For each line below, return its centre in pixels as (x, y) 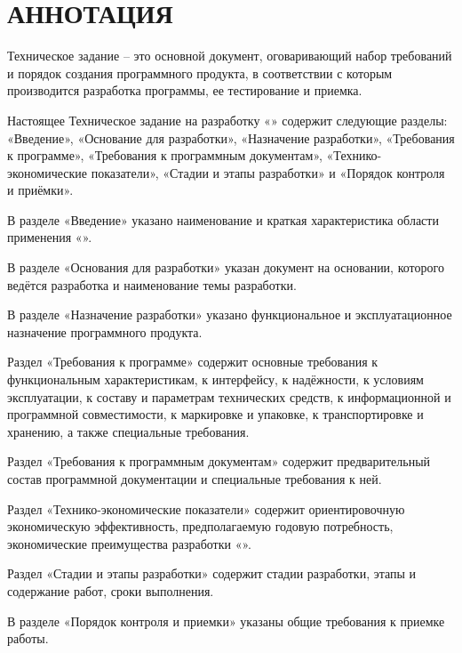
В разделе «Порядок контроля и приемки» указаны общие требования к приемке (226, 621)
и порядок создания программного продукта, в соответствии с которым (200, 73)
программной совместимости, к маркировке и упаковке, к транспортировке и (215, 414)
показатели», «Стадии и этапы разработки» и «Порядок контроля (268, 172)
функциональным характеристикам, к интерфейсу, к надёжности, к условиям (215, 379)
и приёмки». (40, 190)
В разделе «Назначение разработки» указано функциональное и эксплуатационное (230, 314)
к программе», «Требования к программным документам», (165, 155)
